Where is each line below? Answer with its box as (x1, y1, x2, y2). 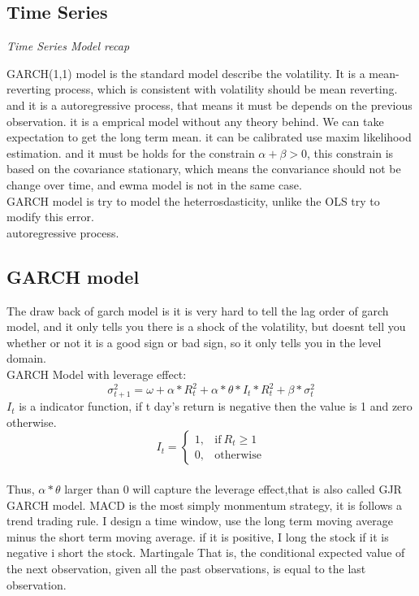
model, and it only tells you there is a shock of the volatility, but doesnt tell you (6, 318, 406, 335)
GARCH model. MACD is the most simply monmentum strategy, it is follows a (6, 496, 403, 513)
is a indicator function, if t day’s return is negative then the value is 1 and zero (19, 398, 413, 415)
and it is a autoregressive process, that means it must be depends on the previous (6, 96, 413, 113)
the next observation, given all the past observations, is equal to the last (6, 559, 366, 576)
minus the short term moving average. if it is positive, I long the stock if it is (6, 528, 389, 545)
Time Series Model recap (6, 37, 130, 54)
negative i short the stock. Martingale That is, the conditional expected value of (6, 544, 405, 561)
